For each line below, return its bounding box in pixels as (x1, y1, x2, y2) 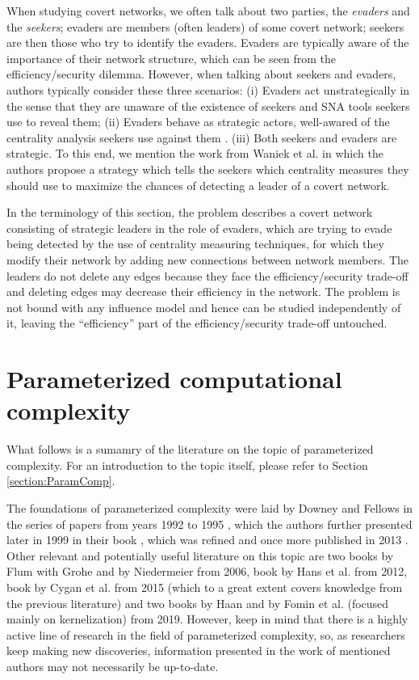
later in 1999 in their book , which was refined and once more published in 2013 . (6, 531, 409, 548)
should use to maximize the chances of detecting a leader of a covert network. (6, 176, 390, 193)
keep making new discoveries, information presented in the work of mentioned (6, 642, 391, 659)
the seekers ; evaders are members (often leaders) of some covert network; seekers (6, 18, 404, 35)
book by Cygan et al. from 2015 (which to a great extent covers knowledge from (6, 578, 403, 595)
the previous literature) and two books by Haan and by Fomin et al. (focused (6, 594, 389, 611)
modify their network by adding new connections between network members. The (6, 251, 409, 268)
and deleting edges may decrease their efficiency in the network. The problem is (6, 283, 400, 300)
